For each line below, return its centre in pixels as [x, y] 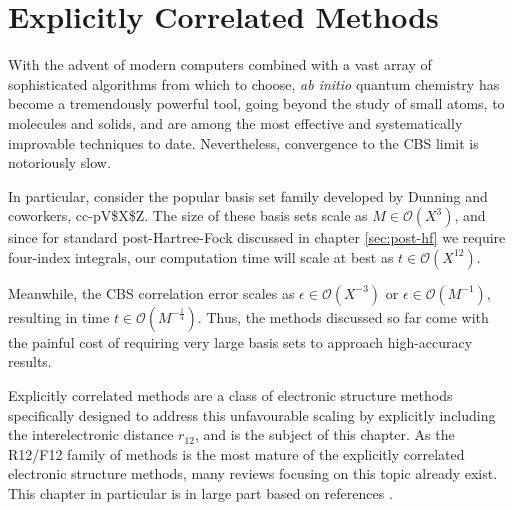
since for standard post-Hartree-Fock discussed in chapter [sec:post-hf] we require [257, 237]
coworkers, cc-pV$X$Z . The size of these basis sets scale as [188, 215]
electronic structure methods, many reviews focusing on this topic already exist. [253, 473]
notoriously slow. [59, 162]
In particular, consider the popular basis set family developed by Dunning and [248, 195]
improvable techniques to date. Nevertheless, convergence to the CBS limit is [243, 142]
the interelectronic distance [91, 434]
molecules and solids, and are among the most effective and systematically [235, 122]
